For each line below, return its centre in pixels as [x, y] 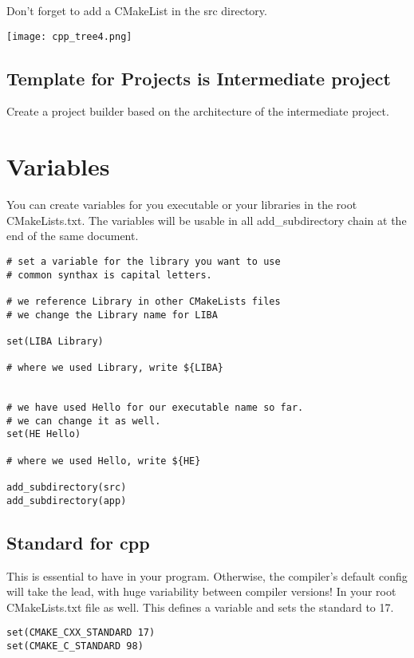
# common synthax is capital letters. [109, 275]
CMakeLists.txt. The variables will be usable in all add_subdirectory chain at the [207, 220]
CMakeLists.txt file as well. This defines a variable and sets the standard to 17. [200, 607]
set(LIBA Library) [55, 341]
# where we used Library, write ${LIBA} [115, 368]
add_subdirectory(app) [67, 500]
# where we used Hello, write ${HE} [104, 461]
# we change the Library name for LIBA [112, 315]
